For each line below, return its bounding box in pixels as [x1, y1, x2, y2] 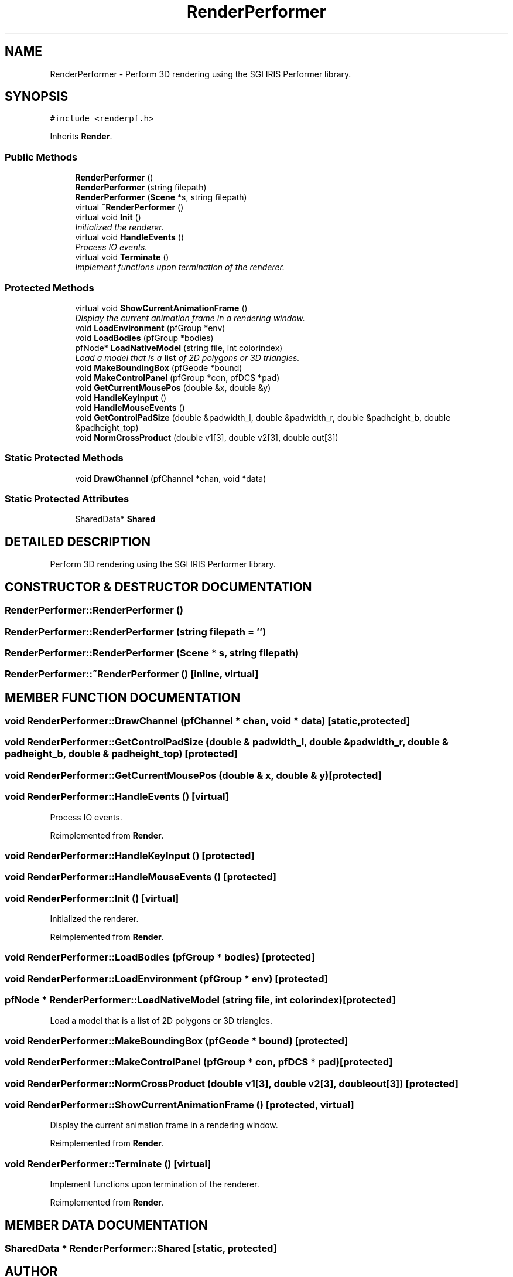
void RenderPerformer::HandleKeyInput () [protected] [5, 849, 255, 861]
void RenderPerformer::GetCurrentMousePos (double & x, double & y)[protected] [5, 769, 382, 781]
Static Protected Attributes [5, 493, 129, 505]
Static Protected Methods [5, 452, 124, 464]
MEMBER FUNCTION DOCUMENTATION [5, 690, 241, 705]
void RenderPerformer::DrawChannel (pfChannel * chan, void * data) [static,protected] [5, 715, 410, 727]
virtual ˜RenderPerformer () [75, 202, 184, 213]
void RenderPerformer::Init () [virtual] [5, 892, 179, 904]
